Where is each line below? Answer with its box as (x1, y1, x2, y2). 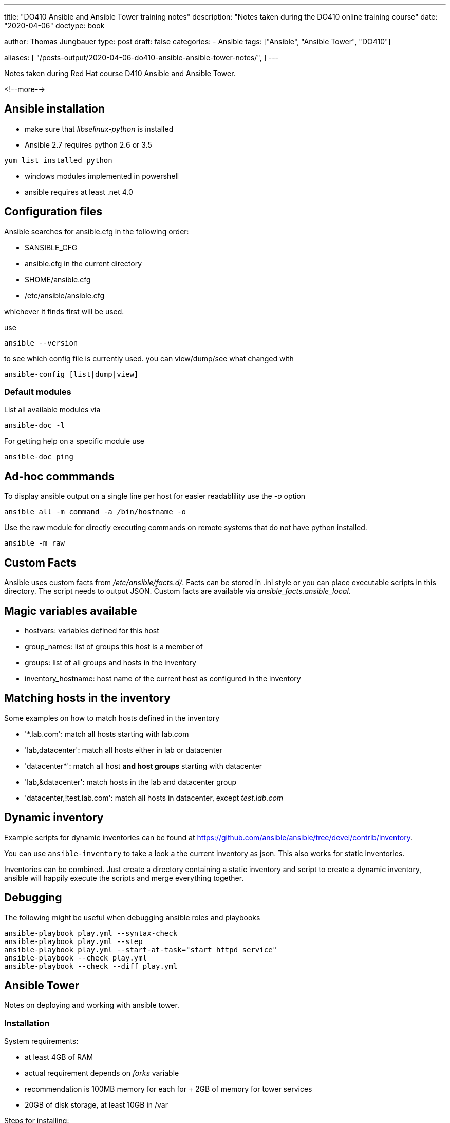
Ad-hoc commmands (4, 469, 115, 483)
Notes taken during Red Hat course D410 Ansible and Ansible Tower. (4, 69, 236, 78)
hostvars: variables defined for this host (25, 626, 159, 635)
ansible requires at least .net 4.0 (25, 187, 133, 196)
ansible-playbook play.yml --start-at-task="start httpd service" (4, 945, 277, 954)
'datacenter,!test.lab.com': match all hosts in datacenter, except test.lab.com (25, 793, 284, 802)
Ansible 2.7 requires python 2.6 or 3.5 (25, 140, 152, 149)
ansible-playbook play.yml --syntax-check (4, 929, 178, 937)
